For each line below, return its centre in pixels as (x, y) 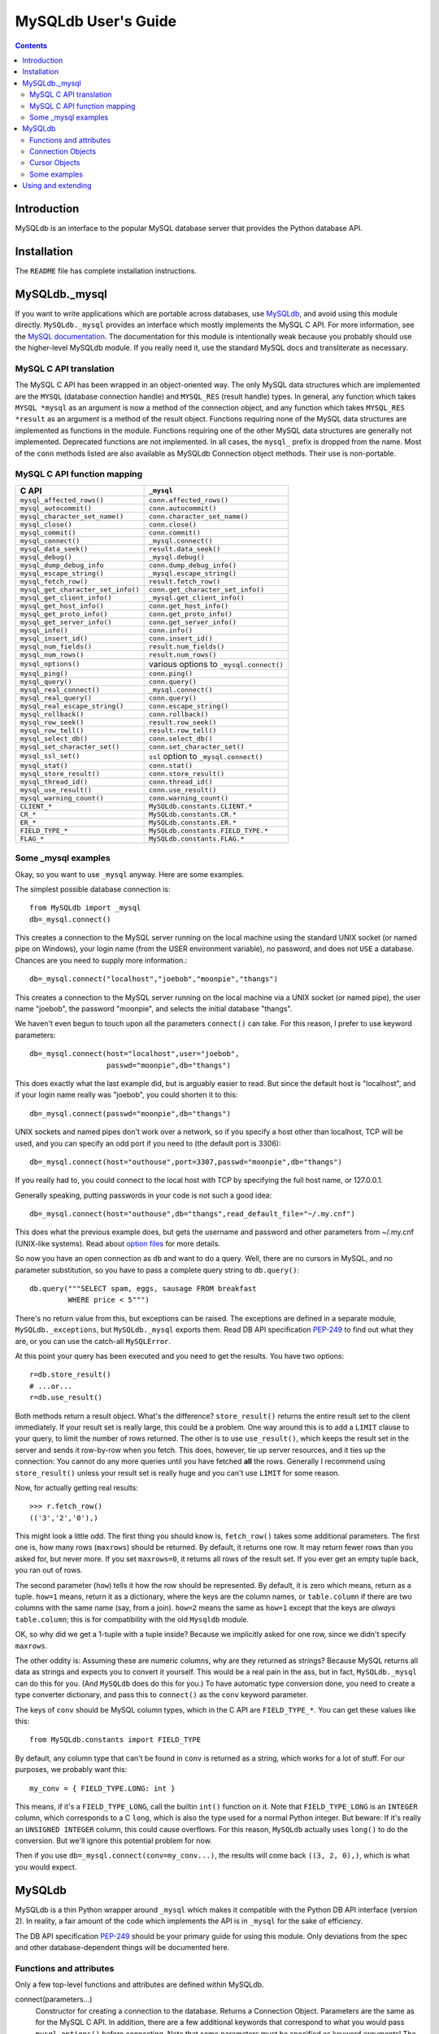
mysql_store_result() (60, 773)
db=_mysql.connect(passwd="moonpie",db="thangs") (130, 1113)
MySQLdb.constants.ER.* (193, 822)
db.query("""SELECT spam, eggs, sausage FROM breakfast (143, 1289)
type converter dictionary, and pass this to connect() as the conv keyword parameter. (161, 1695)
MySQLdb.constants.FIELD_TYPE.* (209, 830)
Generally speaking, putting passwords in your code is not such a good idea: (143, 1195)
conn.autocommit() (183, 508)
